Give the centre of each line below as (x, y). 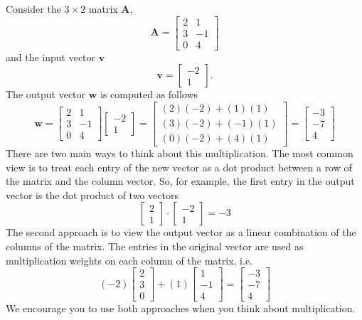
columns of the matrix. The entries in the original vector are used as (155, 246)
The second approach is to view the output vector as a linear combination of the (181, 232)
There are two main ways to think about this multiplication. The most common (180, 153)
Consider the (33, 9)
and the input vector (51, 57)
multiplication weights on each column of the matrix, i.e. (129, 260)
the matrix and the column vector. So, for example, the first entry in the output (180, 181)
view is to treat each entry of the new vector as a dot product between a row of (179, 167)
